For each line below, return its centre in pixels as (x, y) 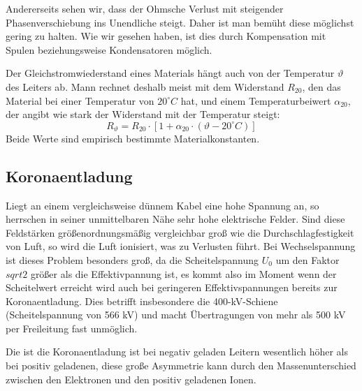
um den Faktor (307, 259)
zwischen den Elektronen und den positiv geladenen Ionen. (131, 379)
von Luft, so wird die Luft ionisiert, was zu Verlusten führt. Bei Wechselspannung (181, 246)
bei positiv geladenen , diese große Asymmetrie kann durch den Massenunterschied (181, 366)
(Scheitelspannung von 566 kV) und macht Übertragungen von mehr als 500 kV (176, 315)
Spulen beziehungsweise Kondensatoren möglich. (109, 49)
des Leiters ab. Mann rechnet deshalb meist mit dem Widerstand (145, 86)
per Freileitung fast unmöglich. (72, 328)
